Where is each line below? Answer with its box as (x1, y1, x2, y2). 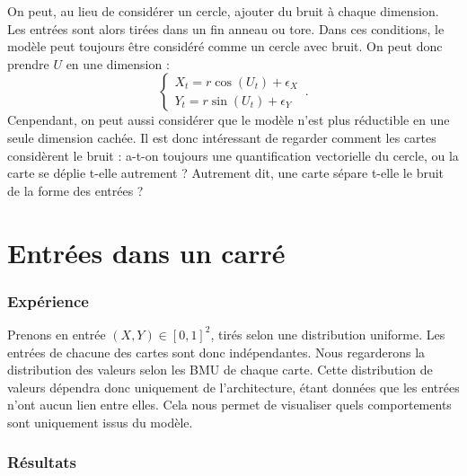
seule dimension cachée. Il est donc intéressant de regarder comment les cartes (7, 128, 436, 146)
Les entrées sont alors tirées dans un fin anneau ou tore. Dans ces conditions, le (7, 19, 445, 38)
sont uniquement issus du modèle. (7, 412, 193, 431)
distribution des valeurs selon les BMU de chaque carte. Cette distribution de (7, 360, 433, 379)
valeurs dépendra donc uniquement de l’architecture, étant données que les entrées (7, 377, 460, 396)
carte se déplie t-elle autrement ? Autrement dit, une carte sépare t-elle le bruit (7, 163, 445, 182)
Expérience (7, 289, 89, 312)
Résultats (7, 451, 77, 473)
